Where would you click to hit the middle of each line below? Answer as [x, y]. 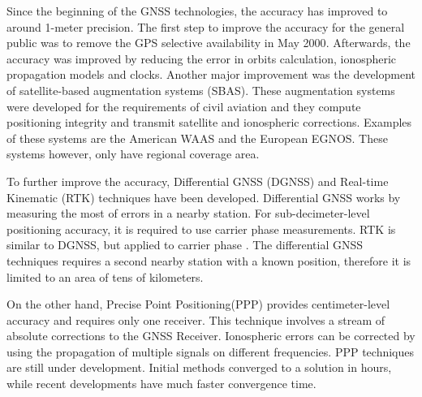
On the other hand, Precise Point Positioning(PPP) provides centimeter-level [198, 304]
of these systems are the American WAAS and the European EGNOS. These [197, 138]
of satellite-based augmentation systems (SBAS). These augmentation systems [201, 90]
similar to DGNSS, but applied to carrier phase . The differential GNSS [185, 245]
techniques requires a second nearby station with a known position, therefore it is [209, 260]
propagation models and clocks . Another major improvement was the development [211, 74]
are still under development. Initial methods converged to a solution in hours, [199, 367]
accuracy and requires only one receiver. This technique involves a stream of [196, 319]
